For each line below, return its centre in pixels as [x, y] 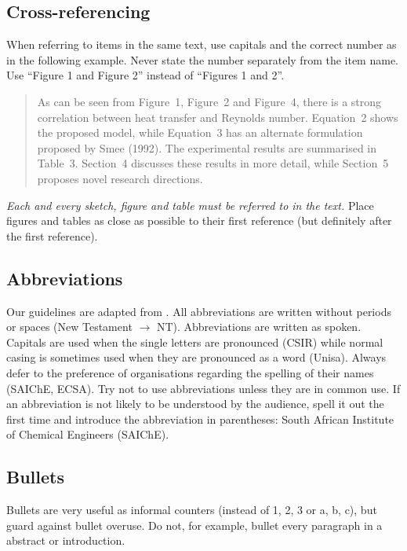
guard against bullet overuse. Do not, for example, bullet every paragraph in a [194, 525]
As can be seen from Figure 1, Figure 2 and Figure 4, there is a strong [209, 101]
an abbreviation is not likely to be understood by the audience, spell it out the [195, 404]
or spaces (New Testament [69, 327]
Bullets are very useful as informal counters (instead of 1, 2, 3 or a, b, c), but [192, 510]
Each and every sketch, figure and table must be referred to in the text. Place [190, 205]
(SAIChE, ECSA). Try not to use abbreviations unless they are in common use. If [203, 388]
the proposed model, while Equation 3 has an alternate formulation [200, 132]
